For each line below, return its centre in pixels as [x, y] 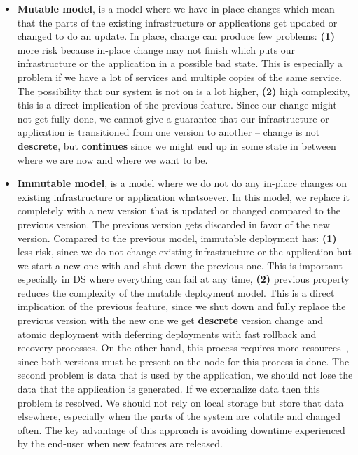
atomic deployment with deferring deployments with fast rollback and [167, 334]
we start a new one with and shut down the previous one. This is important [180, 265]
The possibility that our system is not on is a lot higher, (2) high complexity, [184, 91]
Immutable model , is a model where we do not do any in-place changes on [182, 183]
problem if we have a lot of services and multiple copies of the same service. [179, 77]
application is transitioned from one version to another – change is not [168, 132]
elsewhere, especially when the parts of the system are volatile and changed [179, 416]
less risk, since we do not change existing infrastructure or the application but [184, 252]
